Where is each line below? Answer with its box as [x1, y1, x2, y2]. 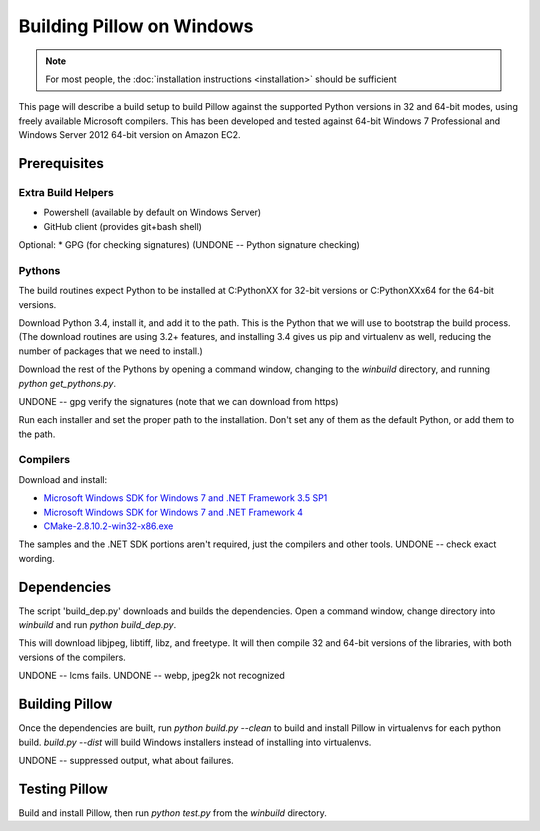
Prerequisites [18, 155, 104, 172]
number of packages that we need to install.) [18, 345, 204, 357]
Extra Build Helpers [18, 185, 114, 199]
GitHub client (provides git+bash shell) [43, 220, 202, 232]
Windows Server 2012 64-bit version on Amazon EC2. [18, 129, 241, 141]
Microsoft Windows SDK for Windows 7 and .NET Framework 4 [43, 506, 304, 518]
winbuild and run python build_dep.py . [18, 619, 177, 631]
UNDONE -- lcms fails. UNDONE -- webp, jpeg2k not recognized [18, 670, 285, 682]
